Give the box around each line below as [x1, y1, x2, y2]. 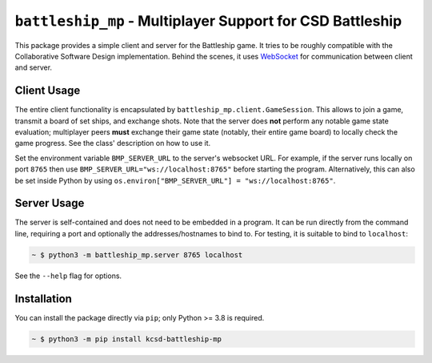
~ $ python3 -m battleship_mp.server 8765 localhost [31, 250, 243, 260]
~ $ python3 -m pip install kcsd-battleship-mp [31, 334, 222, 344]
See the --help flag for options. [14, 271, 122, 280]
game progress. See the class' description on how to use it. [14, 139, 211, 148]
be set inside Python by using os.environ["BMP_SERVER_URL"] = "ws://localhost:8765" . [14, 175, 336, 185]
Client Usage [14, 84, 81, 98]
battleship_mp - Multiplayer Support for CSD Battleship [14, 12, 402, 30]
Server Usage [14, 196, 85, 210]
